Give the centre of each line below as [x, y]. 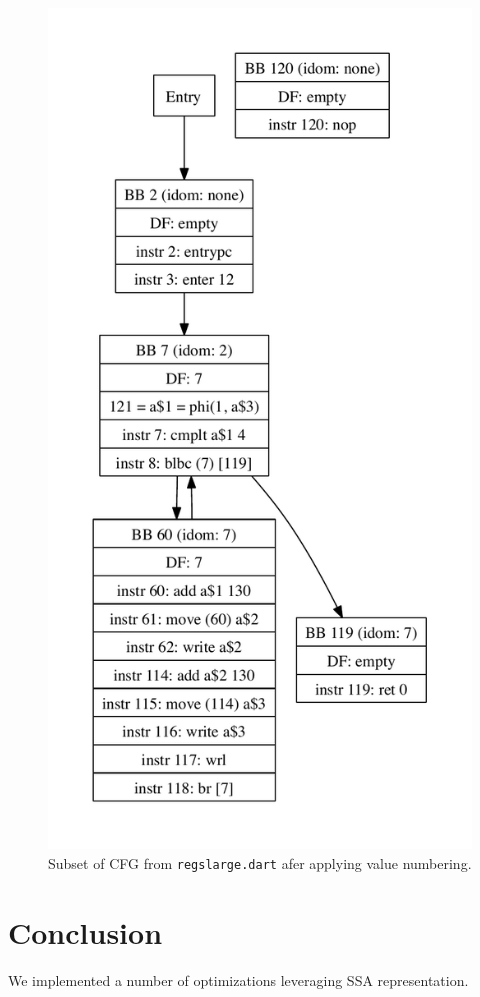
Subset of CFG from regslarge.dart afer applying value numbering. [260, 863]
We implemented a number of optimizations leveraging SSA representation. [238, 979]
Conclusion [85, 931]
